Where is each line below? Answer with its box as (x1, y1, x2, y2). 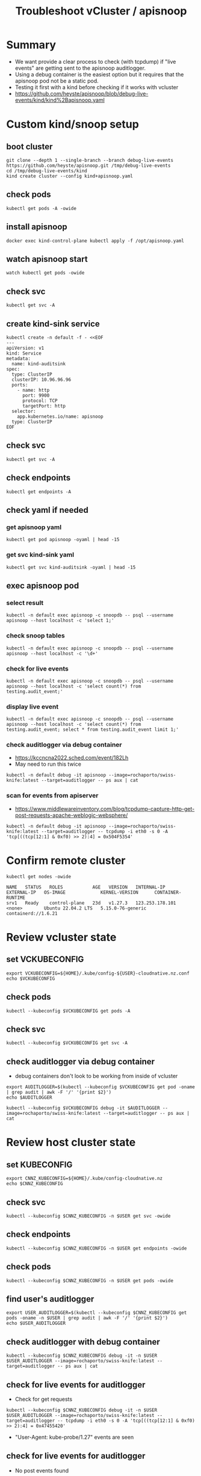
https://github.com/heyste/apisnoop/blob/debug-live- (14, 90, 149, 97)
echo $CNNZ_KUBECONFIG (6, 1181, 63, 1187)
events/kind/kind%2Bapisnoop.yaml (14, 96, 105, 104)
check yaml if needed (6, 505, 89, 515)
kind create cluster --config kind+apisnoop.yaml (6, 173, 134, 179)
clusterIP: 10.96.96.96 (11, 377, 71, 383)
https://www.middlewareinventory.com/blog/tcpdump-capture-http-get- (14, 805, 195, 812)
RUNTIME (6, 895, 26, 901)
